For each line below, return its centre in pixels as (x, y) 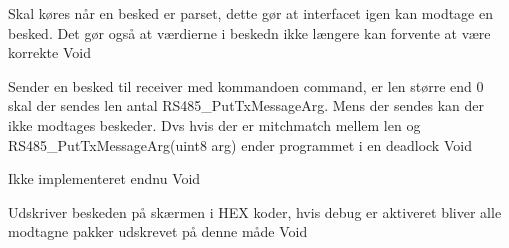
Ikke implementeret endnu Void (104, 178)
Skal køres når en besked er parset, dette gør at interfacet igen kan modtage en (250, 13)
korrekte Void (49, 52)
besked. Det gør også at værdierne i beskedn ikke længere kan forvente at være (249, 32)
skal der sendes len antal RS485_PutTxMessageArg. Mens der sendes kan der (246, 105)
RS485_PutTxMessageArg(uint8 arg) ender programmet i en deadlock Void (240, 144)
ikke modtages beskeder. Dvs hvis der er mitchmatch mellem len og (214, 124)
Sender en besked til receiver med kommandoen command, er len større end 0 (246, 85)
